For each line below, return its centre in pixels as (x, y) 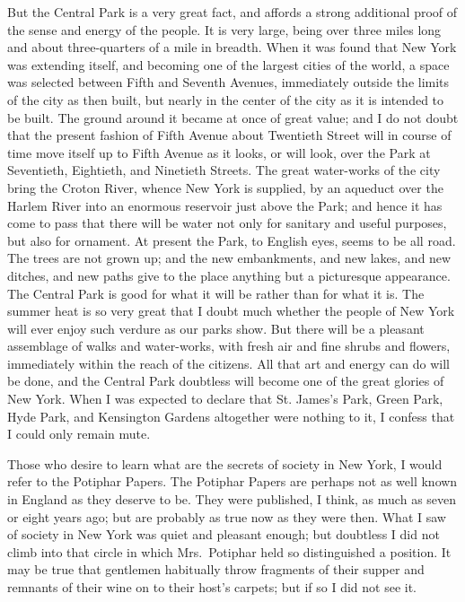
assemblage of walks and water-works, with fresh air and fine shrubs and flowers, (229, 346)
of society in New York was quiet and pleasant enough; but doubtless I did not (224, 534)
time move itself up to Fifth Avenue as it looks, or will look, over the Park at (219, 152)
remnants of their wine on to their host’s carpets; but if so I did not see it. (212, 587)
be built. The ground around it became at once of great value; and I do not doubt (233, 117)
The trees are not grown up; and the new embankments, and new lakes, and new (229, 258)
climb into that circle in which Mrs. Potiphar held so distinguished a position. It (229, 551)
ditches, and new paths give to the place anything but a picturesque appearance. (229, 275)
